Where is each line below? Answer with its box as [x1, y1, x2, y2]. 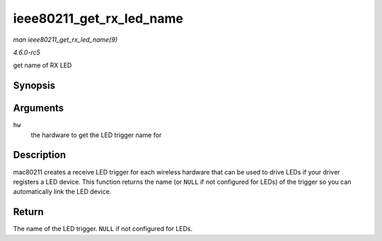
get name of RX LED [13, 61, 72, 70]
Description [13, 149, 66, 161]
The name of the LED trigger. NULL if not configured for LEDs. [13, 225, 193, 233]
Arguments [13, 102, 64, 114]
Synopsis [13, 80, 56, 92]
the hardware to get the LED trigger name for [30, 131, 162, 139]
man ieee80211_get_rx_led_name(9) [13, 35, 118, 44]
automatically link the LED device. [13, 187, 112, 196]
